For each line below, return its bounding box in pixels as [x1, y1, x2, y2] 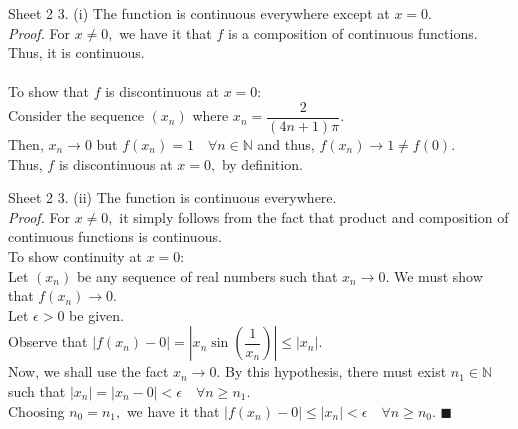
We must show [394, 265, 483, 286]
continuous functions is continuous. [8, 226, 222, 247]
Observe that [8, 331, 88, 352]
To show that [8, 81, 89, 102]
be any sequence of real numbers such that [76, 265, 338, 286]
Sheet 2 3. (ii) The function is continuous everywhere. [8, 187, 337, 208]
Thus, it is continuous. [8, 42, 145, 63]
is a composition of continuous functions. [228, 22, 478, 43]
